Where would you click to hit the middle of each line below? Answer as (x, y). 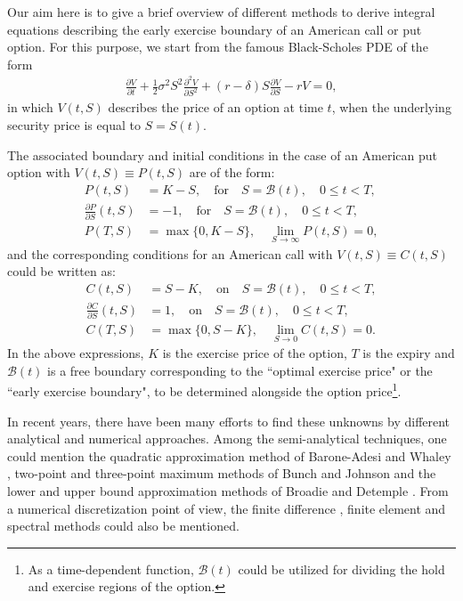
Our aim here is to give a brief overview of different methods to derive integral (221, 12)
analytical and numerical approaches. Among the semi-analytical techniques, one (227, 439)
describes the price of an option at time (215, 107)
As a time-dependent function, (111, 569)
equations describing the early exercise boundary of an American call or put (215, 29)
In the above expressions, (76, 353)
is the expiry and (409, 353)
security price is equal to (74, 124)
